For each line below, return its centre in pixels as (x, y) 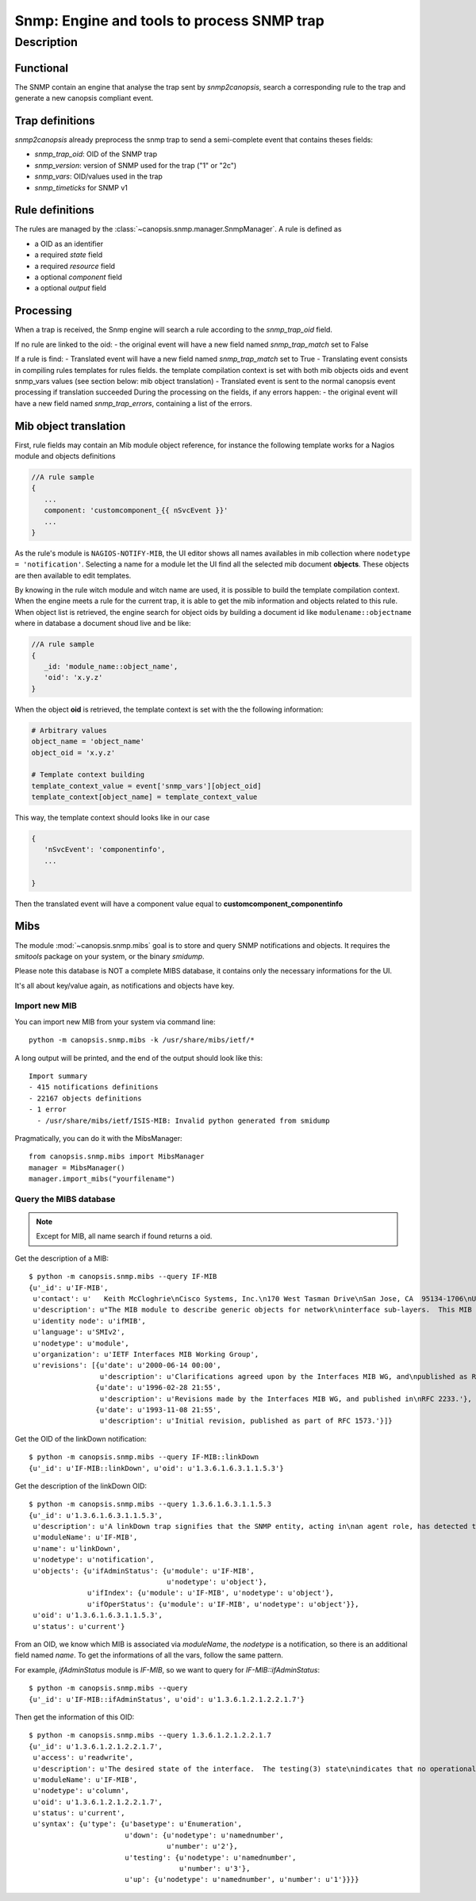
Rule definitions (54, 210)
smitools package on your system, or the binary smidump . (110, 956)
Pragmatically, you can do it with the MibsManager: (98, 1138)
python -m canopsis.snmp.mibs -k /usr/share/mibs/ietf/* (142, 1040)
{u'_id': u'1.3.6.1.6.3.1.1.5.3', (96, 1515)
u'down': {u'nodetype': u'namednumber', (204, 1835)
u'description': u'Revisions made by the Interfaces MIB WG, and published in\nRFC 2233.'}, (286, 1399)
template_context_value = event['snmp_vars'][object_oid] (146, 786)
